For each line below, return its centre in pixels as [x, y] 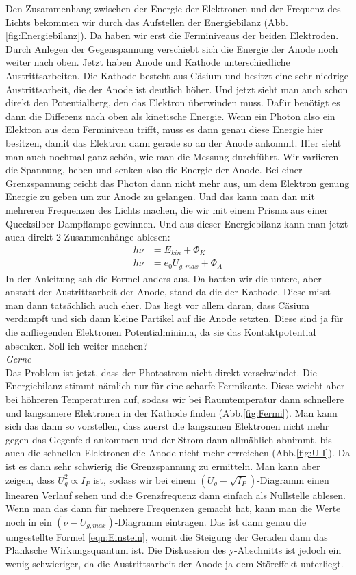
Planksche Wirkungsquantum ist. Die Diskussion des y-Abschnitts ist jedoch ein [174, 550]
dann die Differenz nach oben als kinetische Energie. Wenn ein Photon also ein [170, 115]
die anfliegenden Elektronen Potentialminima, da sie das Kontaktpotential [161, 332]
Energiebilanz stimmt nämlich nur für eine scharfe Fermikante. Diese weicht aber [175, 386]
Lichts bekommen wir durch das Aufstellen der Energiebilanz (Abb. [147, 22]
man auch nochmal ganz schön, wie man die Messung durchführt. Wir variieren [172, 156]
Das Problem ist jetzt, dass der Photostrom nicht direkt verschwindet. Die [161, 372]
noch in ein [29, 521]
